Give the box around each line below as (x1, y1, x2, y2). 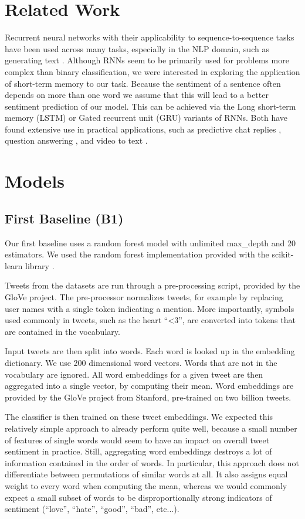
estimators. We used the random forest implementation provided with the (5, 248, 269, 260)
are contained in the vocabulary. (5, 325, 120, 337)
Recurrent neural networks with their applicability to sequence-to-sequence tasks (5, 31, 294, 43)
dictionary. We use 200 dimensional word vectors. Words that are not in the (5, 356, 277, 368)
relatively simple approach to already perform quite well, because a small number (5, 422, 297, 434)
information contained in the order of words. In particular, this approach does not (5, 456, 299, 469)
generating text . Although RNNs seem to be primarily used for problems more (5, 54, 289, 66)
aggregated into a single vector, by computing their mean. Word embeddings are (5, 379, 294, 392)
